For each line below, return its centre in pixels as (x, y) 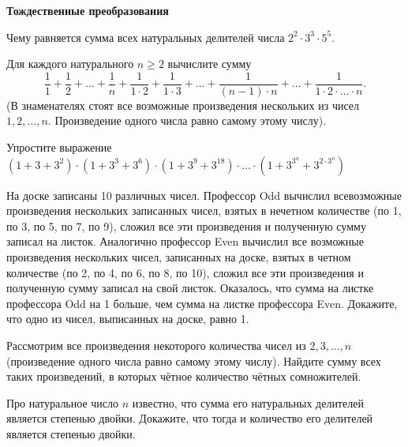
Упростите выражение (59, 147)
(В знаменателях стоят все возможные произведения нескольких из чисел (183, 105)
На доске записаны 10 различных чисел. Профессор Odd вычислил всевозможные (204, 195)
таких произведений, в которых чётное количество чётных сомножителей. (184, 376)
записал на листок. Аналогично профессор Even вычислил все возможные (185, 241)
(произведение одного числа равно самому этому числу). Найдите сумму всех (194, 361)
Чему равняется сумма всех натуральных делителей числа (146, 37)
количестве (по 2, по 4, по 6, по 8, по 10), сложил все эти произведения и (185, 272)
